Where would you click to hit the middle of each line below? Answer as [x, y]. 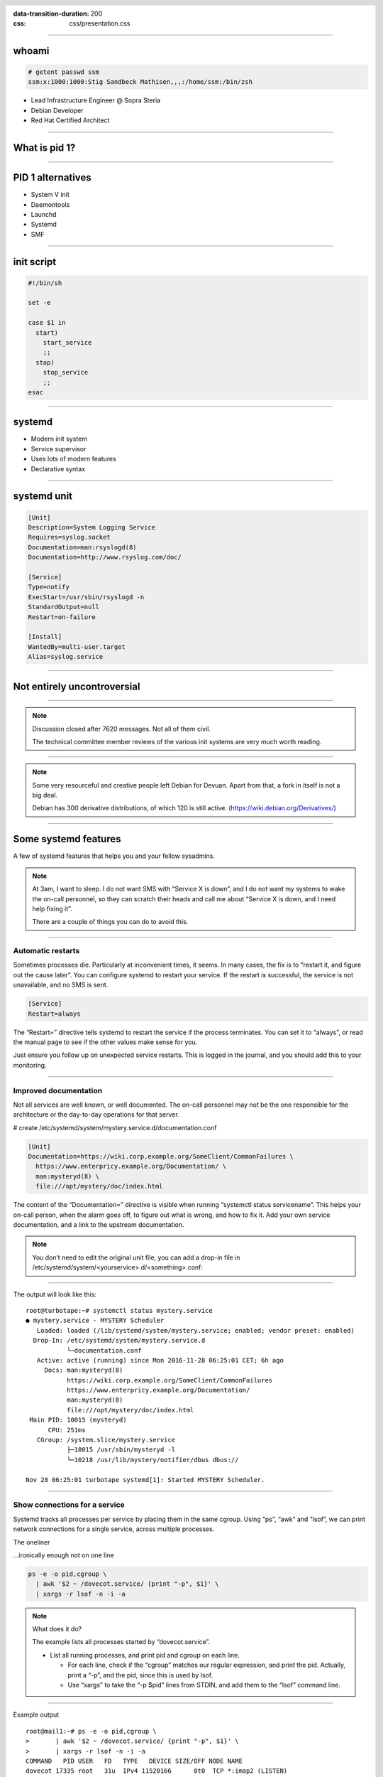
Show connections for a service [69, 1505]
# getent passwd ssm [63, 72]
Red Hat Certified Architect [70, 120]
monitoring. [30, 1065]
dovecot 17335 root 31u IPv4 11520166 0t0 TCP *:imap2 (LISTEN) [157, 1771]
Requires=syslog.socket [70, 537]
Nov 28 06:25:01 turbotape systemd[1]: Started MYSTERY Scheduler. [145, 1480]
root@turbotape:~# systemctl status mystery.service [119, 1310]
